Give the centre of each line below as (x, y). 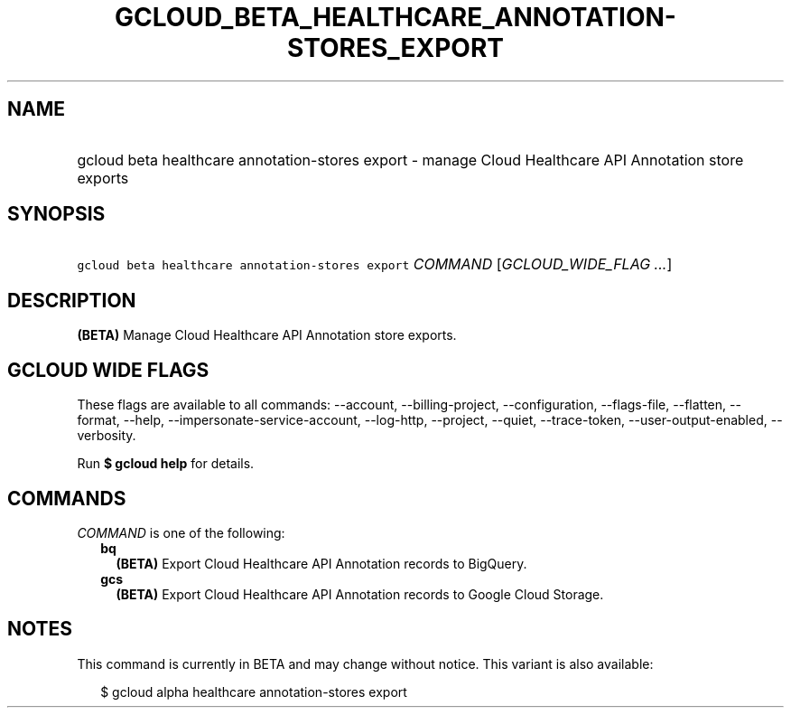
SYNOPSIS (56, 214)
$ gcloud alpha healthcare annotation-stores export (254, 691)
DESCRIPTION (72, 300)
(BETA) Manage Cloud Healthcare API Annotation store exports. (267, 335)
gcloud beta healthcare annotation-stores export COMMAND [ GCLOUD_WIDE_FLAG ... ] (375, 264)
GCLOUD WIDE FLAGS (108, 370)
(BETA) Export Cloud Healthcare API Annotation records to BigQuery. (321, 563)
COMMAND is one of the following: (181, 532)
